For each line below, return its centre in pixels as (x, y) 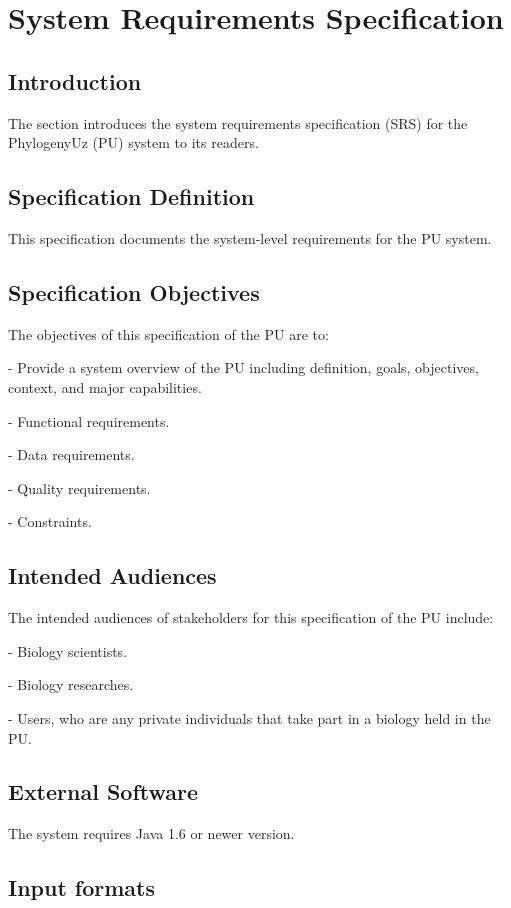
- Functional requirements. (89, 420)
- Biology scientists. (68, 650)
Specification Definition (131, 196)
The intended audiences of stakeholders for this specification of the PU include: (251, 617)
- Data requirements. (71, 454)
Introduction (75, 80)
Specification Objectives (134, 291)
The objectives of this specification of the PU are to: (168, 333)
